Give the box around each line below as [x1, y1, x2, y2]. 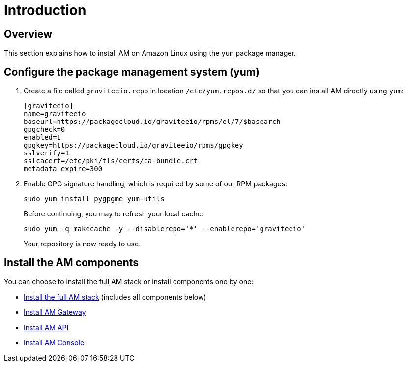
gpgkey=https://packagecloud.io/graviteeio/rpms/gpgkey [24, 141, 243, 150]
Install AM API [24, 323, 69, 332]
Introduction [4, 2, 87, 19]
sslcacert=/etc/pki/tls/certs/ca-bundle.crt [24, 157, 198, 165]
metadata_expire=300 [24, 165, 103, 173]
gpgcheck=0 [24, 125, 65, 134]
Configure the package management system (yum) [4, 65, 260, 78]
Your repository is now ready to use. [24, 240, 141, 248]
